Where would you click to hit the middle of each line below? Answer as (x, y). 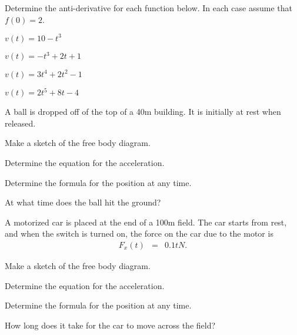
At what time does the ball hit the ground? (83, 202)
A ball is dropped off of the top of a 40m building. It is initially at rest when (143, 112)
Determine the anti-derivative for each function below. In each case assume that (148, 8)
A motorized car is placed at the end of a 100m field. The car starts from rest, (146, 222)
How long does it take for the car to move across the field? (110, 325)
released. (20, 123)
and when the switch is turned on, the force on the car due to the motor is (139, 233)
